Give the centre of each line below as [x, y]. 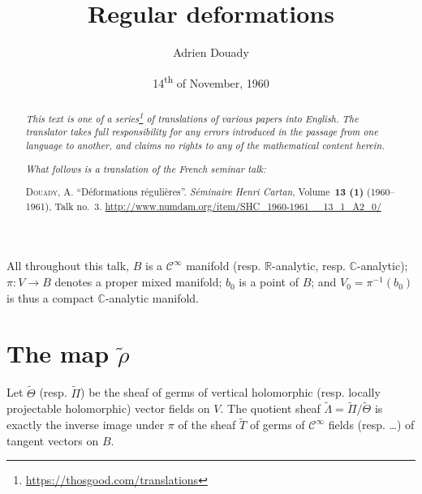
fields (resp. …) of [371, 425]
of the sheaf [207, 425]
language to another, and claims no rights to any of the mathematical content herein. [205, 146]
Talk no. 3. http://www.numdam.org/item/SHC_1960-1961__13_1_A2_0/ [218, 206]
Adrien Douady [211, 52]
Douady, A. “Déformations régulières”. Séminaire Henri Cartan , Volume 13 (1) [195, 192]
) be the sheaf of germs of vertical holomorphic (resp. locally [230, 392]
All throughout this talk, [68, 266]
